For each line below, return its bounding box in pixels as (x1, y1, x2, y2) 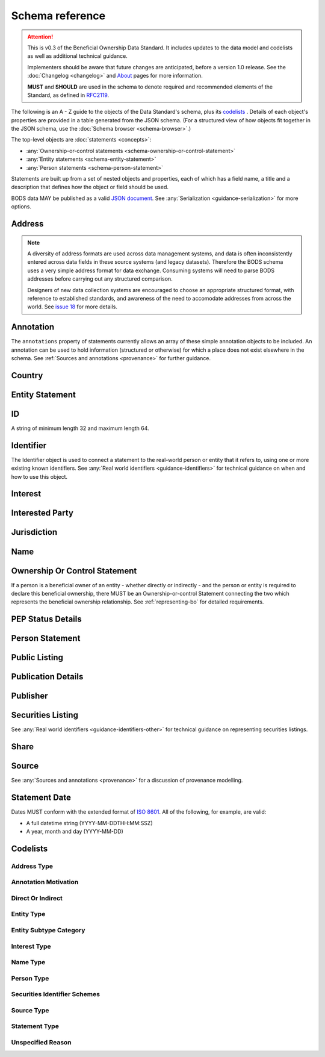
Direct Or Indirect (11, 894, 63, 902)
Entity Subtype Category (11, 926, 85, 935)
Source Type (11, 1006, 49, 1014)
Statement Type (11, 1022, 60, 1030)
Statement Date (11, 793, 72, 803)
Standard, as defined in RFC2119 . (27, 91, 110, 99)
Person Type (11, 974, 49, 982)
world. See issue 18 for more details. (27, 303, 117, 310)
